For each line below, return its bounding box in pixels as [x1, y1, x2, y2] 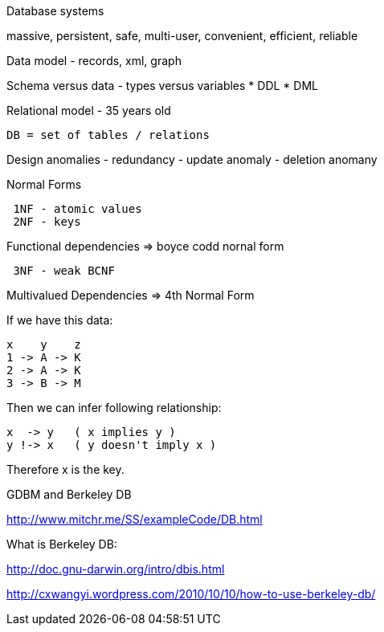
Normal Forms [6, 177, 82, 191]
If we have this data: [6, 313, 113, 327]
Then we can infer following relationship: [6, 401, 222, 414]
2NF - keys [13, 215, 81, 228]
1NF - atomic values [13, 202, 142, 215]
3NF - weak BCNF [13, 264, 115, 277]
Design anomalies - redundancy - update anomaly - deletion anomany [6, 153, 378, 166]
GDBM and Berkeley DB [6, 487, 132, 501]
